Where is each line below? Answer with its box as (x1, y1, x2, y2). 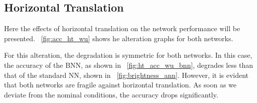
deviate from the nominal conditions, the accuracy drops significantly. (4, 89, 218, 99)
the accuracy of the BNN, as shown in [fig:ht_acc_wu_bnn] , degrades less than (4, 59, 253, 70)
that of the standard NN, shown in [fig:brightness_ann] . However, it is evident (4, 69, 249, 80)
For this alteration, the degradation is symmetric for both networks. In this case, (4, 50, 252, 60)
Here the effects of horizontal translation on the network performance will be (4, 23, 240, 34)
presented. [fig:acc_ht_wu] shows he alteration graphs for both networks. (4, 33, 233, 43)
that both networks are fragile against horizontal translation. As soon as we (4, 79, 237, 90)
